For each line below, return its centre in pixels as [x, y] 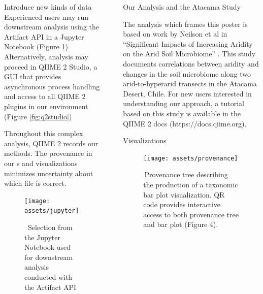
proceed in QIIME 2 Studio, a [51, 66]
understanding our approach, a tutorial [184, 103]
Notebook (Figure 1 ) [36, 46]
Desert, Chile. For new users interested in [187, 93]
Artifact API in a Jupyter [44, 36]
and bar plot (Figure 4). [181, 224]
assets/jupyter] [52, 211]
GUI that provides [33, 76]
